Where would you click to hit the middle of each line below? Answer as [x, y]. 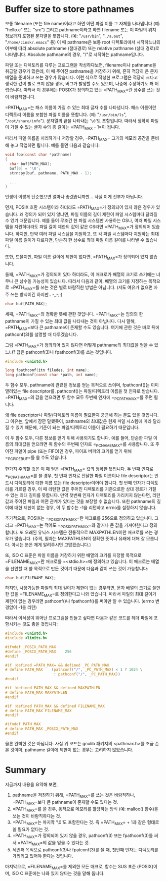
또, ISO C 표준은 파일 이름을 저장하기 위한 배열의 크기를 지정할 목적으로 [73, 555]
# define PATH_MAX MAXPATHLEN [36, 692]
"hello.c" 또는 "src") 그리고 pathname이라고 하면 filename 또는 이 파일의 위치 [81, 29]
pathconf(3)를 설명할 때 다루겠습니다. [41, 334]
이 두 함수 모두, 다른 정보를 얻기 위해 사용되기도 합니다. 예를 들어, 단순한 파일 [79, 438]
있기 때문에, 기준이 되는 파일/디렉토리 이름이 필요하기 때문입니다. [78, 427]
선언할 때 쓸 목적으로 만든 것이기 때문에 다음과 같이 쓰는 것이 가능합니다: [79, 568]
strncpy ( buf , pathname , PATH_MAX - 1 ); [51, 173]
